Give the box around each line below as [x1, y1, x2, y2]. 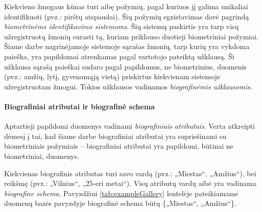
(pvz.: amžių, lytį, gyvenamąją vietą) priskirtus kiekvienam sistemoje [4, 71, 221, 82]
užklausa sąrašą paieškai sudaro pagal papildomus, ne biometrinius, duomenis [4, 61, 247, 72]
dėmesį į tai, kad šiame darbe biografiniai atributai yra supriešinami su [4, 130, 227, 141]
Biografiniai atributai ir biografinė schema [4, 101, 155, 111]
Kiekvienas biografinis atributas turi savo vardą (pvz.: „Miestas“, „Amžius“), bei [4, 168, 256, 178]
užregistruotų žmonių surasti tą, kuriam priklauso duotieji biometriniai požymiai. [4, 31, 259, 41]
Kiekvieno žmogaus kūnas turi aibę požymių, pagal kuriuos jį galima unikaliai [4, 1, 248, 11]
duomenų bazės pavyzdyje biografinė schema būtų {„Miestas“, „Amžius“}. [4, 198, 237, 208]
